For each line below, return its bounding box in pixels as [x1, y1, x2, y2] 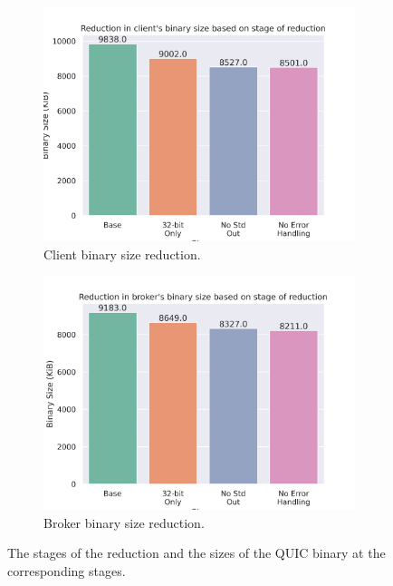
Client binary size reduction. [43, 244, 201, 263]
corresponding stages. [7, 561, 126, 580]
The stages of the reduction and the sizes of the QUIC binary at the [7, 543, 386, 562]
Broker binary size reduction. [43, 513, 205, 532]
